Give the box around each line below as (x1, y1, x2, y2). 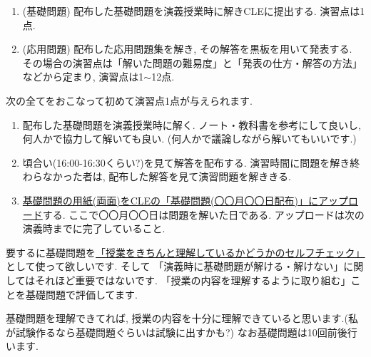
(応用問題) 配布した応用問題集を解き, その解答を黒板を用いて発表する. (22, 41, 352, 56)
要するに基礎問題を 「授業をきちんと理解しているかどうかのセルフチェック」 (6, 244, 365, 259)
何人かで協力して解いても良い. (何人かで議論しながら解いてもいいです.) (22, 131, 357, 146)
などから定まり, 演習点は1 (22, 69, 144, 84)
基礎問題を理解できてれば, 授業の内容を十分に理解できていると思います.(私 (6, 311, 358, 326)
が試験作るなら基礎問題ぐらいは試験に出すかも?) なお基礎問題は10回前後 (6, 324, 347, 339)
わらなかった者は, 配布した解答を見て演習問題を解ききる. (22, 169, 291, 184)
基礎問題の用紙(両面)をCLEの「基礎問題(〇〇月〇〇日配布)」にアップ (22, 192, 348, 207)
